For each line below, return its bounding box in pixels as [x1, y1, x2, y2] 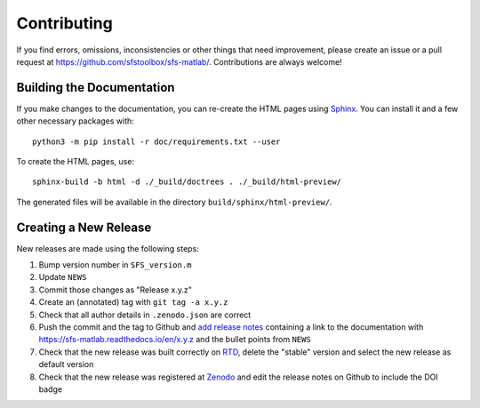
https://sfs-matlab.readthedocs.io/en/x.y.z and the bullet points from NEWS [38, 334, 311, 345]
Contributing [16, 13, 113, 33]
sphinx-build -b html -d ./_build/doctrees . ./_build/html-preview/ [32, 177, 342, 187]
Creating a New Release [16, 220, 152, 235]
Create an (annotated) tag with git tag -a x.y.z [38, 297, 228, 308]
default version [38, 359, 94, 370]
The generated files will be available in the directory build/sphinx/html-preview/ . [16, 196, 332, 207]
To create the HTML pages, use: [16, 156, 135, 167]
